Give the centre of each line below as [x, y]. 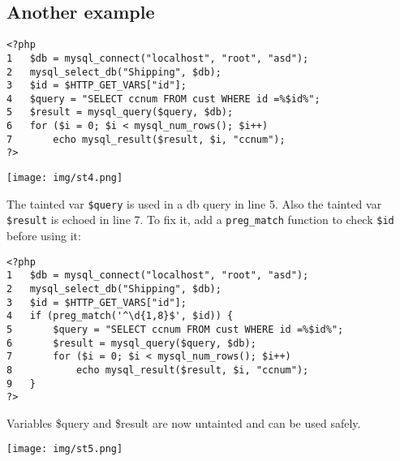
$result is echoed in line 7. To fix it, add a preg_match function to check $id [200, 220]
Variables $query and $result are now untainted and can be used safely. [184, 422]
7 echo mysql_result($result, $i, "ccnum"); [146, 139]
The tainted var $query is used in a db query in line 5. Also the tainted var [194, 203]
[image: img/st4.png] [65, 178]
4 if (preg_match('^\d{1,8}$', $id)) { [120, 316]
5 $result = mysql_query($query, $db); [120, 112]
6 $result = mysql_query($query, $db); [131, 343]
